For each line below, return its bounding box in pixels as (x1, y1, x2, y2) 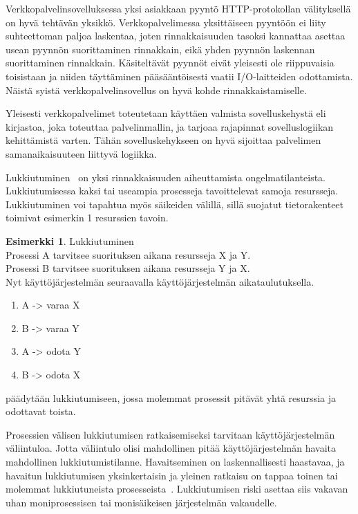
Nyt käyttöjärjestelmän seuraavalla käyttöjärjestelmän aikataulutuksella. (6, 274, 314, 288)
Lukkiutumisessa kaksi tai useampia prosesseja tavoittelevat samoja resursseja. (6, 183, 339, 198)
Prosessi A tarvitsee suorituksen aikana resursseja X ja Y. (6, 247, 251, 261)
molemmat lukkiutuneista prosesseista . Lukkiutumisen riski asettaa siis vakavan (6, 481, 348, 496)
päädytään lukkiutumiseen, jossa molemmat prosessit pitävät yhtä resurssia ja (6, 390, 336, 405)
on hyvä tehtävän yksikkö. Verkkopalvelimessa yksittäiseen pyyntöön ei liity (6, 15, 326, 29)
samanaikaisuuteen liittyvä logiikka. (6, 146, 157, 160)
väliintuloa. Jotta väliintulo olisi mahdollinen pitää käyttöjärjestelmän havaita (6, 441, 337, 455)
